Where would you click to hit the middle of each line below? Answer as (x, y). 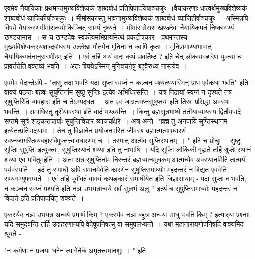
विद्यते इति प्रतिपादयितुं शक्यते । (44, 198)
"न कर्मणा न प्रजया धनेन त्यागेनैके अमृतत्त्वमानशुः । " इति (75, 250)
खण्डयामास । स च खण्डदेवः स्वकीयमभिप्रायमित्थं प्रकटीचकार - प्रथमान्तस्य (96, 37)
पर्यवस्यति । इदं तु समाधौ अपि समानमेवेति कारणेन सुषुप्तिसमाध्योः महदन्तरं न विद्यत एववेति (115, 169)
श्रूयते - (13, 234)
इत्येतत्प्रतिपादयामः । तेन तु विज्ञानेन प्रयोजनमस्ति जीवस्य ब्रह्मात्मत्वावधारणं (95, 130)
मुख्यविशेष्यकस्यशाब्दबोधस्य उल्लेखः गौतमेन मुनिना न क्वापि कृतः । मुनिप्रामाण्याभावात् (108, 46)
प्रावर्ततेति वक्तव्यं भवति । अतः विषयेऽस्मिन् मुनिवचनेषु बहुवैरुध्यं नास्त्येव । (96, 66)
